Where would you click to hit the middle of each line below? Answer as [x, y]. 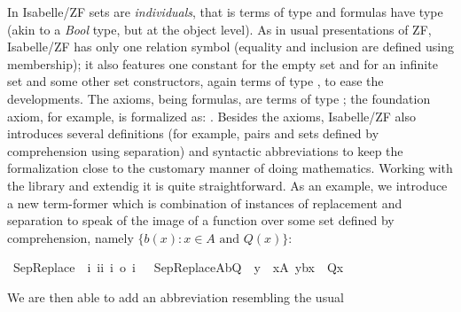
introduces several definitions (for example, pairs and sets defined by [193, 133]
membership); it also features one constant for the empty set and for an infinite [223, 63]
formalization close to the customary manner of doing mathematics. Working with [230, 168]
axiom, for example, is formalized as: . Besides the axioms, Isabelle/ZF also [212, 116]
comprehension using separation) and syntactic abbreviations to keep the [205, 150]
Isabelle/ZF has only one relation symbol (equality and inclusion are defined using [230, 47]
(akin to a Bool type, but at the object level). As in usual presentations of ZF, [219, 29]
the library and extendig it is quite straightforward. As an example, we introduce [227, 185]
